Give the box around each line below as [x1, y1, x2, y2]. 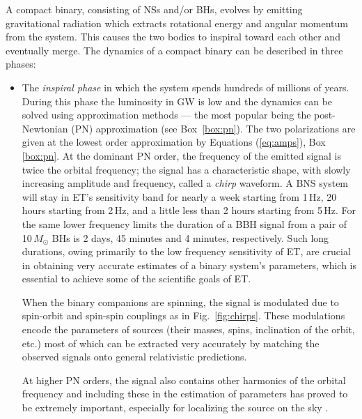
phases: [6, 56, 36, 71]
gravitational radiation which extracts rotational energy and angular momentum [6, 15, 348, 30]
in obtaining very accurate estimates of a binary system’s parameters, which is [22, 257, 356, 272]
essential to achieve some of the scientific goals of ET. [22, 271, 251, 286]
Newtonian [22, 121, 68, 135]
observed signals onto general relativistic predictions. [22, 349, 247, 364]
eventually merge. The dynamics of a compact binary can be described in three [6, 43, 343, 57]
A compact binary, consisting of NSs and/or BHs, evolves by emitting [6, 2, 303, 16]
